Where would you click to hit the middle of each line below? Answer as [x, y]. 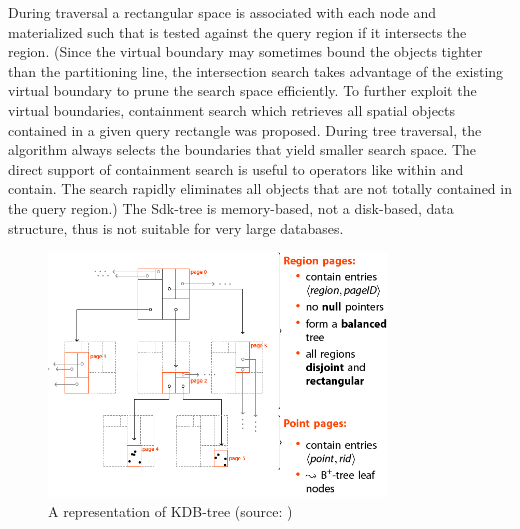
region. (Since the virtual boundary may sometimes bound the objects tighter [245, 51]
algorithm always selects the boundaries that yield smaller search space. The [242, 149]
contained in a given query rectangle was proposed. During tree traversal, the [245, 129]
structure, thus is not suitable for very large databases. [176, 227]
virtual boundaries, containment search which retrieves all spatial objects [232, 109]
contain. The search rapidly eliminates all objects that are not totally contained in [260, 188]
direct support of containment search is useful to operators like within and [236, 168]
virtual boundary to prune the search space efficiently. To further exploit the [242, 90]
